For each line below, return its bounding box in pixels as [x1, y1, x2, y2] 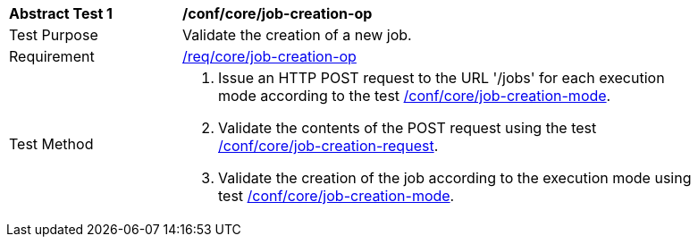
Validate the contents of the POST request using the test [218, 119, 597, 137]
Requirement [9, 47, 95, 65]
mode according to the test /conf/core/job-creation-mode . [218, 87, 611, 105]
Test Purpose [9, 26, 98, 44]
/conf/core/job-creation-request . [218, 137, 439, 155]
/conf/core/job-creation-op [182, 4, 373, 22]
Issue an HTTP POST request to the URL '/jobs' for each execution [218, 69, 665, 87]
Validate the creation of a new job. [182, 26, 412, 44]
